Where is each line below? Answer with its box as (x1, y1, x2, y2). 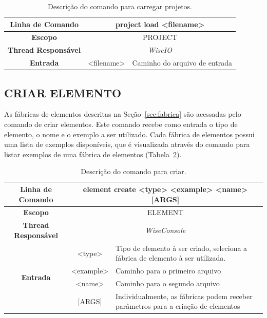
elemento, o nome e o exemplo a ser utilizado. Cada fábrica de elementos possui (4, 129, 255, 139)
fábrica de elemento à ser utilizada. (116, 252, 226, 263)
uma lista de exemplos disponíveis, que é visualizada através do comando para (4, 139, 250, 150)
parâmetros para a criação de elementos (116, 301, 240, 311)
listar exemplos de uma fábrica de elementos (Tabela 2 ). (4, 149, 182, 159)
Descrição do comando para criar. (81, 166, 186, 177)
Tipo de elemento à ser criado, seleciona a (116, 242, 247, 253)
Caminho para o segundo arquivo (116, 278, 220, 288)
